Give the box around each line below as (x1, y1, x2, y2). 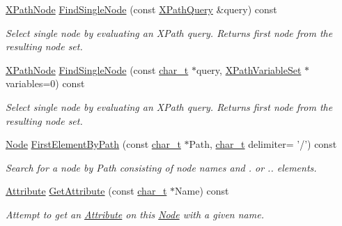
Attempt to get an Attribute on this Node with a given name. (6, 206, 264, 221)
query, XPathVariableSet (196, 62, 302, 77)
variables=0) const (6, 76, 85, 91)
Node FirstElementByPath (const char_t (6, 137, 181, 151)
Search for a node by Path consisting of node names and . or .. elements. (6, 160, 317, 174)
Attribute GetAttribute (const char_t (6, 183, 167, 198)
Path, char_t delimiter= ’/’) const (189, 137, 337, 151)
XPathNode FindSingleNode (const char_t (6, 62, 189, 77)
